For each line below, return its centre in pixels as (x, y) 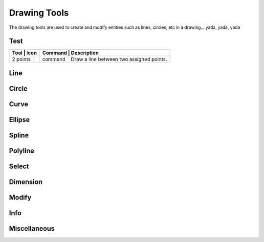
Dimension (26, 182)
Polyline (22, 151)
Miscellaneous (32, 229)
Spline (19, 135)
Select (19, 166)
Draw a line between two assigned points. (119, 60)
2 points (22, 60)
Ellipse (20, 120)
